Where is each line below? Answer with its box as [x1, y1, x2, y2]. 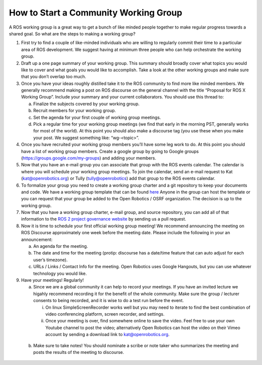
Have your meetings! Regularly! [21, 277, 84, 283]
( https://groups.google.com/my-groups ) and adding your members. [21, 155, 156, 161]
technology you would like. [33, 270, 87, 276]
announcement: [21, 237, 53, 242]
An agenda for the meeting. [33, 243, 88, 249]
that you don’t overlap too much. [21, 74, 86, 79]
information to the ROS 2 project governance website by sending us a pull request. [21, 216, 186, 222]
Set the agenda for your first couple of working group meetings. [33, 114, 161, 120]
